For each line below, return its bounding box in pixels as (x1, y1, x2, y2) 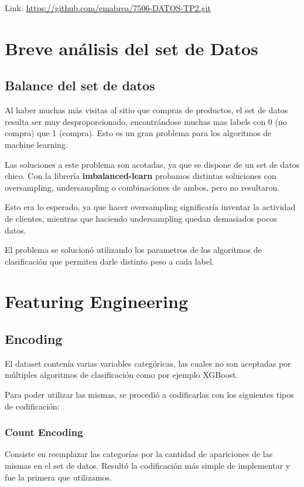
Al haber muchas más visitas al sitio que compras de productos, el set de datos (5, 104, 288, 116)
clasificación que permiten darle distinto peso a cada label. (5, 255, 214, 267)
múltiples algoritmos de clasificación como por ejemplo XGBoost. (5, 368, 238, 381)
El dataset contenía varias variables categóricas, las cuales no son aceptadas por (5, 357, 291, 369)
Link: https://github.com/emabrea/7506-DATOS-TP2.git (5, 2, 211, 13)
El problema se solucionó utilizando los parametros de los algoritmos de (5, 243, 262, 256)
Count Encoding (5, 425, 83, 439)
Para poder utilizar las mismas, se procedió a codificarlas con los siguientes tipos (5, 388, 294, 401)
